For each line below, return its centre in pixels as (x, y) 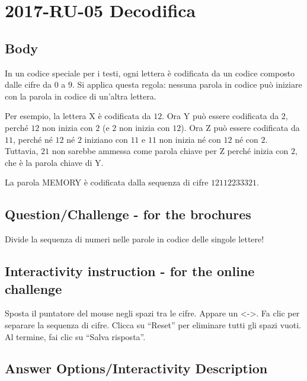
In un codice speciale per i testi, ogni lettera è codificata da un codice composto (150, 73)
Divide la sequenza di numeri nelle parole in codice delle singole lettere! (135, 239)
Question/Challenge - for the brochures (128, 214)
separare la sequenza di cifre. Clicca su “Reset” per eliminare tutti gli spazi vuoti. (153, 324)
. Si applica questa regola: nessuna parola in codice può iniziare (187, 84)
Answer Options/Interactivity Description (136, 368)
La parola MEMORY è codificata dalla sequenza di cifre (107, 182)
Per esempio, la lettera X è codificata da (78, 116)
